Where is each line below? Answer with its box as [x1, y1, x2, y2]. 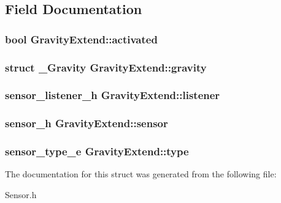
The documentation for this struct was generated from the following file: [5, 168, 277, 180]
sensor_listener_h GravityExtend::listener [5, 87, 220, 103]
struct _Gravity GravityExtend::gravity [5, 59, 207, 75]
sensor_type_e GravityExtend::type [5, 144, 189, 159]
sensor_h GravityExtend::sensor [5, 116, 168, 131]
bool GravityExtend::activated [5, 31, 158, 46]
